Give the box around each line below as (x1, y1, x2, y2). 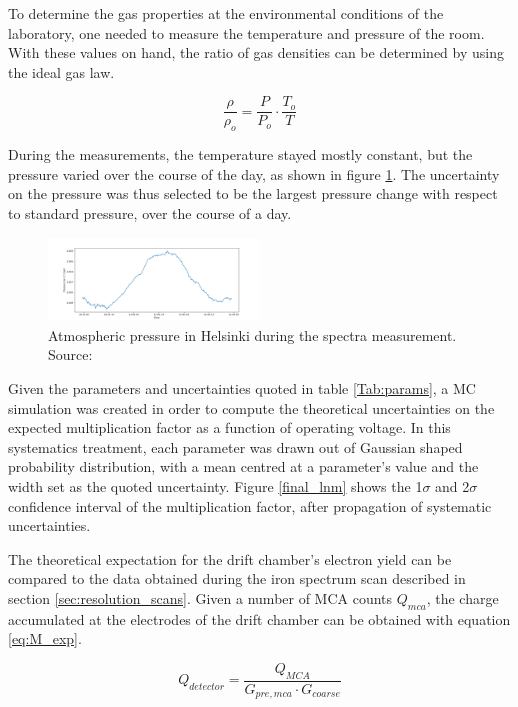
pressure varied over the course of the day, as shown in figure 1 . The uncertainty (8, 163, 500, 184)
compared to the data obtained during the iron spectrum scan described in (8, 568, 466, 589)
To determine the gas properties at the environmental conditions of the (8, 3, 444, 23)
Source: (48, 344, 93, 365)
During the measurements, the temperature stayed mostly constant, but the (8, 144, 473, 165)
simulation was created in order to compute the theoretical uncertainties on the (8, 397, 495, 418)
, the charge (426, 587, 499, 608)
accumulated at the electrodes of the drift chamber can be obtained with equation (8, 608, 511, 629)
